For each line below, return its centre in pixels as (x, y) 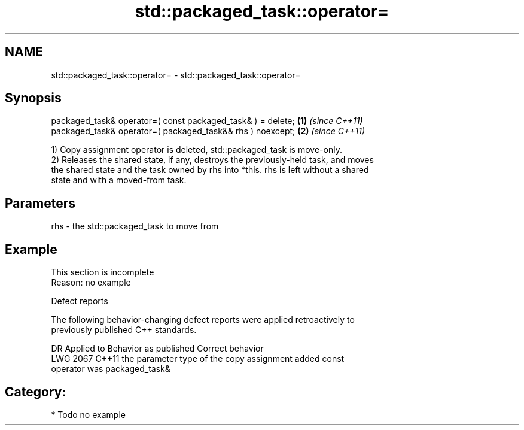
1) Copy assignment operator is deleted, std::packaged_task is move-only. (196, 150)
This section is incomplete (103, 272)
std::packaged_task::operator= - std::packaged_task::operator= (176, 75)
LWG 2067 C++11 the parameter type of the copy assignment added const (198, 359)
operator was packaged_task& (111, 369)
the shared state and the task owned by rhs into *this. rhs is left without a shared (210, 170)
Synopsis (33, 98)
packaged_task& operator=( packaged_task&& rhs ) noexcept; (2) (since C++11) (208, 131)
